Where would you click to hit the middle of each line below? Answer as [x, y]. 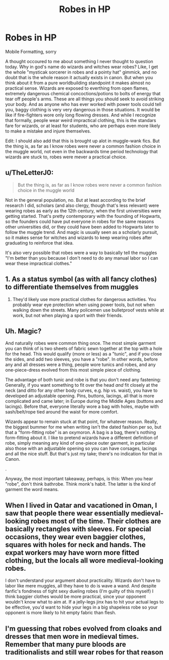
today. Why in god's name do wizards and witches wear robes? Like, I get [82, 67]
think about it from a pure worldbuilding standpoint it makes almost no [78, 83]
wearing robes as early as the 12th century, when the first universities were [83, 211]
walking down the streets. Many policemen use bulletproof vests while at [88, 310]
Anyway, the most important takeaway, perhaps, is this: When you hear [79, 479]
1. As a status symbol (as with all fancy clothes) [81, 279]
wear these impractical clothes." [39, 263]
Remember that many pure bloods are [66, 644]
